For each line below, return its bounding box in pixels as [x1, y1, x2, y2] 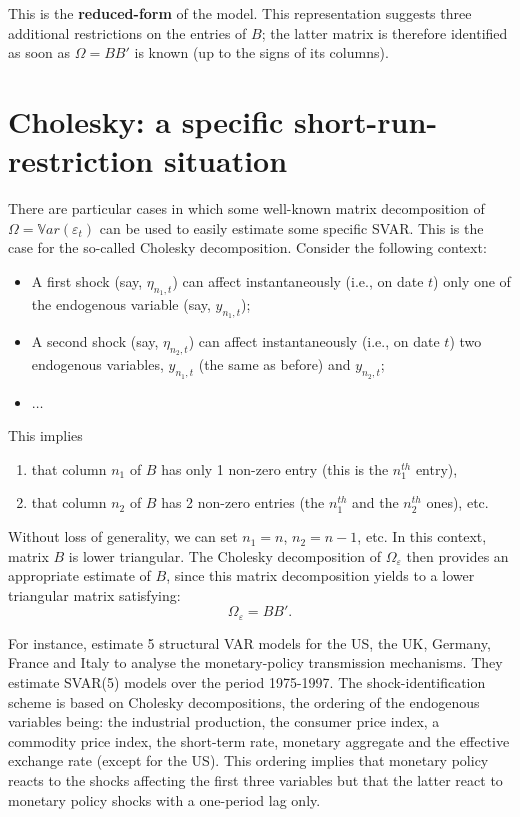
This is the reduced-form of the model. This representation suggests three [8, 3, 472, 23]
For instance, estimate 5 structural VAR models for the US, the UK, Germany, [8, 632, 491, 653]
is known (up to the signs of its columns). [134, 42, 389, 63]
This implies [8, 425, 83, 446]
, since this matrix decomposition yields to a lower [166, 565, 475, 586]
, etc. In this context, [357, 526, 487, 547]
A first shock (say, [31, 270, 143, 291]
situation [163, 140, 288, 181]
